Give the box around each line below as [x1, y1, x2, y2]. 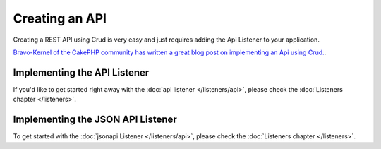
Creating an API [13, 11, 107, 26]
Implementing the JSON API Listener [13, 114, 178, 126]
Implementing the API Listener [13, 66, 150, 78]
